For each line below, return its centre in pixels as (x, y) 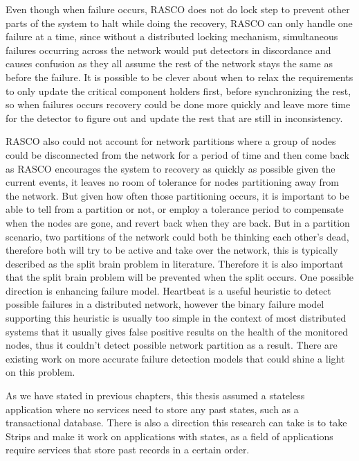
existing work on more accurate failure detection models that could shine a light (175, 358)
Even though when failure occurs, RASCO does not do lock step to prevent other (178, 9)
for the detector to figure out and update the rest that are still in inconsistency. (174, 118)
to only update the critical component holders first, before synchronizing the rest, (178, 90)
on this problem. (40, 372)
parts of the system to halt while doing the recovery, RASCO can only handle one (179, 23)
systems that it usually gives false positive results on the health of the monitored (177, 331)
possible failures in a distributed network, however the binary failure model (165, 304)
